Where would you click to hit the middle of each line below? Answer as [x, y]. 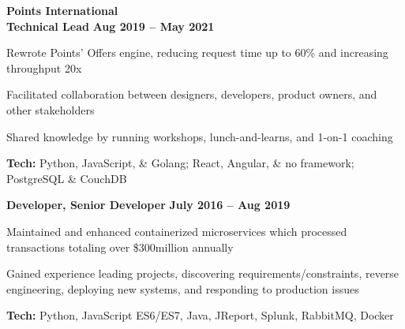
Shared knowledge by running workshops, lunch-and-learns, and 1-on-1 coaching [200, 136]
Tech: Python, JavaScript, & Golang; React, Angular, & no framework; [180, 163]
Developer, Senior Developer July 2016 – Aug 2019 [148, 205]
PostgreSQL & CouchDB [67, 178]
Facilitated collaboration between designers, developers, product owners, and [192, 94]
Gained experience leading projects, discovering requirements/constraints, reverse [203, 273]
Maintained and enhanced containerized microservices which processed [177, 231]
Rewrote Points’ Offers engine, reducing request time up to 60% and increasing [197, 52]
